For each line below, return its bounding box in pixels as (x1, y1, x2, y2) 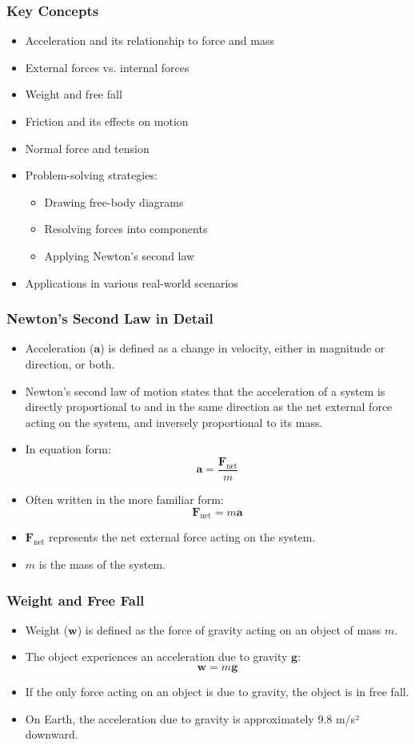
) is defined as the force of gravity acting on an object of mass (77, 621, 381, 638)
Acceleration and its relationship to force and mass (25, 32, 274, 49)
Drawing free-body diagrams (44, 193, 184, 210)
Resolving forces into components (44, 220, 208, 237)
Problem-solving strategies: (25, 167, 158, 183)
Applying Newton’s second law (44, 247, 195, 264)
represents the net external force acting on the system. (48, 529, 316, 546)
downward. (25, 726, 78, 743)
